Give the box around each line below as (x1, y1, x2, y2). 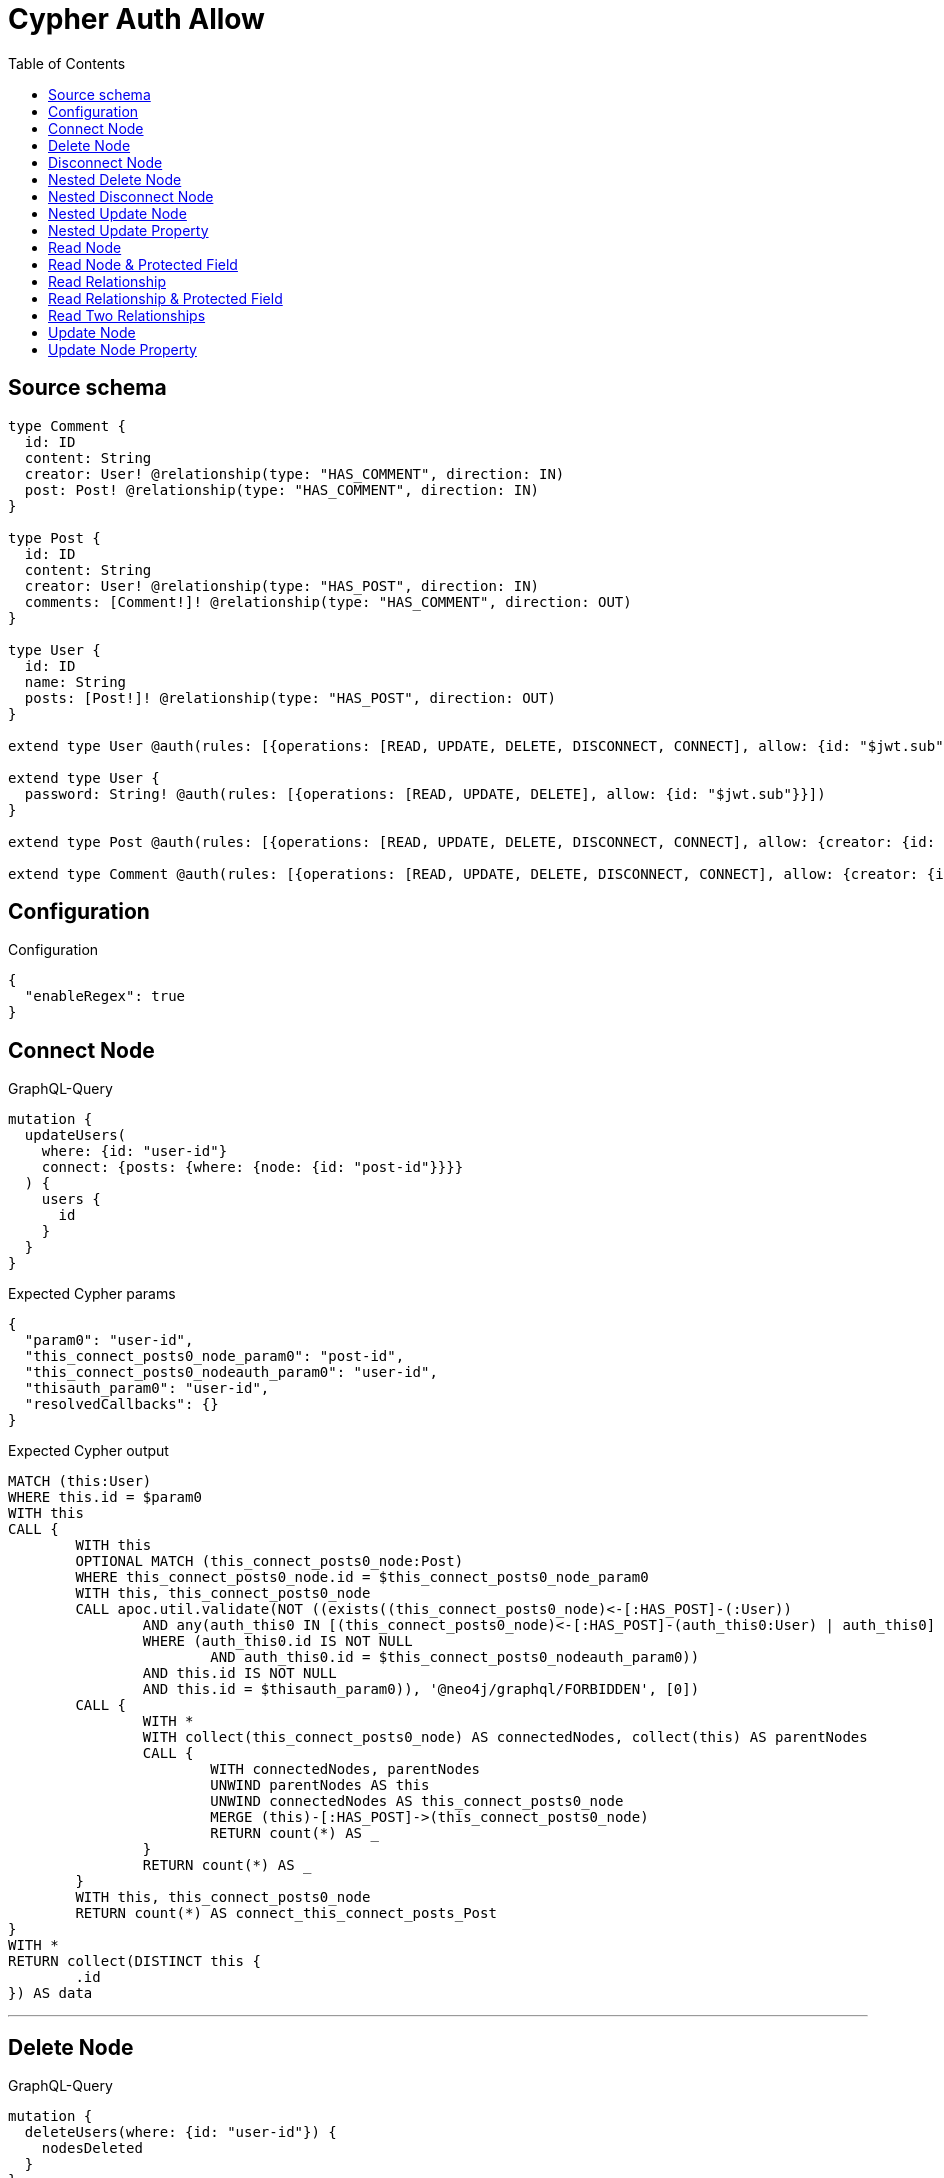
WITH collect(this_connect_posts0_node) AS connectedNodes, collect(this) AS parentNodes (142, 1729, 868, 1746)
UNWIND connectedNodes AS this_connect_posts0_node (210, 1793, 624, 1810)
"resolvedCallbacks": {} (24, 1396, 219, 1413)
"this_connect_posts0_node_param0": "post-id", (24, 1348, 405, 1365)
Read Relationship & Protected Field (48, 289, 283, 307)
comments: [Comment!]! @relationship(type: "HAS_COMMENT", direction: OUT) (24, 593, 632, 610)
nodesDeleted (41, 2140, 143, 2157)
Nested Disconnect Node (48, 187, 214, 205)
